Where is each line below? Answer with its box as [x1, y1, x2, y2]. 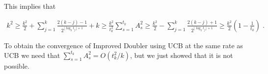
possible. [4, 60, 29, 71]
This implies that [4, 1, 56, 11]
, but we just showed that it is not [130, 50, 233, 60]
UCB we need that [4, 50, 60, 60]
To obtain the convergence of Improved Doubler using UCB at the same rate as [4, 40, 243, 50]
